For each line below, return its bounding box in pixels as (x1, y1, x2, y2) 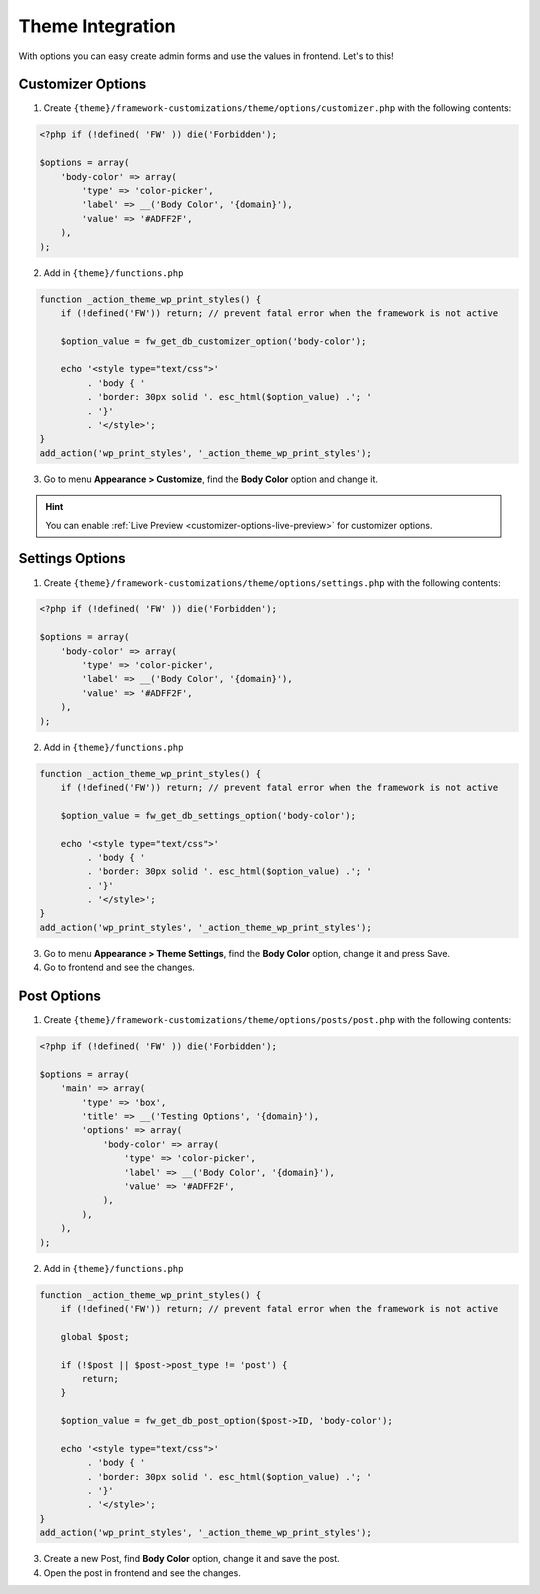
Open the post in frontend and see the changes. (43, 1566, 242, 1579)
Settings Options (18, 550, 126, 567)
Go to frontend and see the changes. (43, 961, 195, 974)
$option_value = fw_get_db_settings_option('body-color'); (60, 810, 357, 821)
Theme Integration (18, 15, 177, 37)
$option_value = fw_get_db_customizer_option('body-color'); (60, 335, 367, 347)
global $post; (60, 1331, 130, 1342)
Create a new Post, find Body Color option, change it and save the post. (43, 1553, 340, 1565)
